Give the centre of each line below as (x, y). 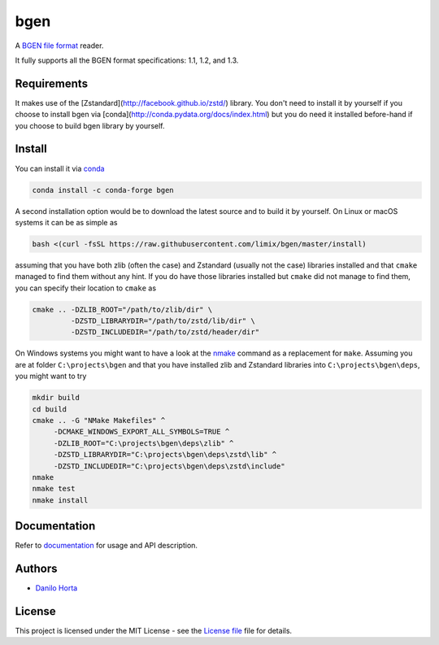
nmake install (60, 500)
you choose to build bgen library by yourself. (90, 125)
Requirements (52, 83)
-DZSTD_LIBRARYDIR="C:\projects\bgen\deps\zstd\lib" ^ (165, 455)
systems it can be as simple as (66, 222)
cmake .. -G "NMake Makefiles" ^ (99, 420)
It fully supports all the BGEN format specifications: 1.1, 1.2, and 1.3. (127, 60)
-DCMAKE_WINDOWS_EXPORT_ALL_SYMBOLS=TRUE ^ (141, 432)
